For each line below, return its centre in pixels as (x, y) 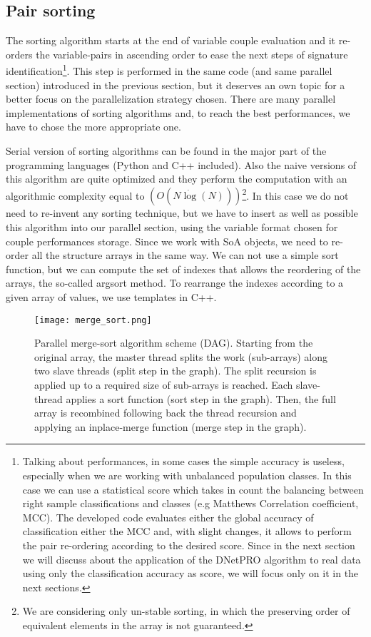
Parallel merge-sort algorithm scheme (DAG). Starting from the (174, 343)
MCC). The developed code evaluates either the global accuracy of (168, 517)
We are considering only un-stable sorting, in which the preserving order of (186, 611)
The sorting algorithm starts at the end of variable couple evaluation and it (171, 40)
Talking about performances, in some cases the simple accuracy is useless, (183, 461)
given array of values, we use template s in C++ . (111, 297)
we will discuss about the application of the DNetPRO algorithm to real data (192, 559)
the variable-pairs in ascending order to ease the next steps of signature (192, 54)
